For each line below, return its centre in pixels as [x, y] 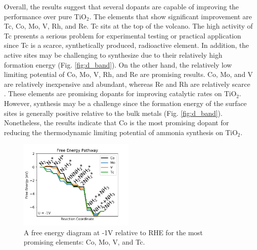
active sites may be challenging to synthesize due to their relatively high [113, 54]
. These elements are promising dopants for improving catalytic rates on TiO [120, 93]
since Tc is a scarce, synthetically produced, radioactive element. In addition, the [127, 45]
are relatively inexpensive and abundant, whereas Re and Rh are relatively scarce [127, 84]
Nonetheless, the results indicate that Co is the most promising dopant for [117, 123]
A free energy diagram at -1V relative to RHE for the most [113, 232]
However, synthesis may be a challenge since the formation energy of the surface [125, 103]
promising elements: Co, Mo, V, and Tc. [85, 242]
